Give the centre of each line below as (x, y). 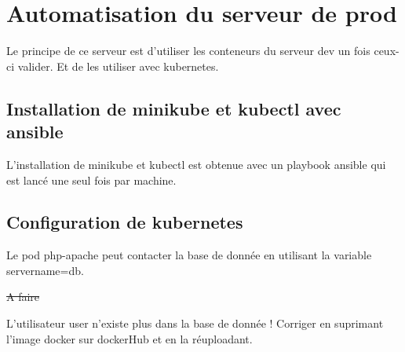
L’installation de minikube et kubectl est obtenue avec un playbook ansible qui (196, 164)
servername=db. (45, 270)
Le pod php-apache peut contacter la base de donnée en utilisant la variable (189, 255)
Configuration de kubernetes (125, 222)
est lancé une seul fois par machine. (91, 180)
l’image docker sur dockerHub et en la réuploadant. (130, 338)
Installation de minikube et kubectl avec (174, 108)
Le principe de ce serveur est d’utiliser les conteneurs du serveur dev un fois (188, 51)
